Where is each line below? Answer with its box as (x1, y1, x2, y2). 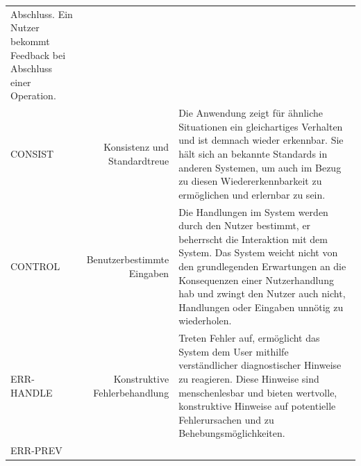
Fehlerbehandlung (93, 385, 169, 399)
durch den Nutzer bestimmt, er (178, 218, 311, 233)
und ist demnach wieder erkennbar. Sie (178, 133, 344, 147)
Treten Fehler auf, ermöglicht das (178, 331, 320, 345)
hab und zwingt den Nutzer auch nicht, (178, 286, 346, 301)
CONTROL (10, 258, 60, 273)
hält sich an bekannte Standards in (178, 146, 328, 160)
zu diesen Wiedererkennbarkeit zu (178, 174, 322, 188)
